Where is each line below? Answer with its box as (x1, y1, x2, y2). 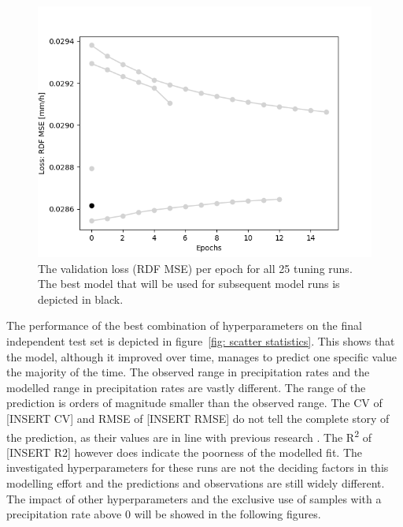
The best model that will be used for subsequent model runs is (38, 275, 340, 292)
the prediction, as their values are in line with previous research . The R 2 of (6, 426, 372, 445)
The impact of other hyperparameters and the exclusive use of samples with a (6, 490, 382, 506)
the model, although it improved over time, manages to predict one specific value (6, 348, 397, 364)
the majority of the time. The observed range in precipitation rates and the (6, 364, 370, 380)
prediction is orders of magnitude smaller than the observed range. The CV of (6, 394, 383, 411)
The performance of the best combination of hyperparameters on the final (6, 317, 362, 334)
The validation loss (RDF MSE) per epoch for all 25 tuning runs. (38, 260, 353, 276)
